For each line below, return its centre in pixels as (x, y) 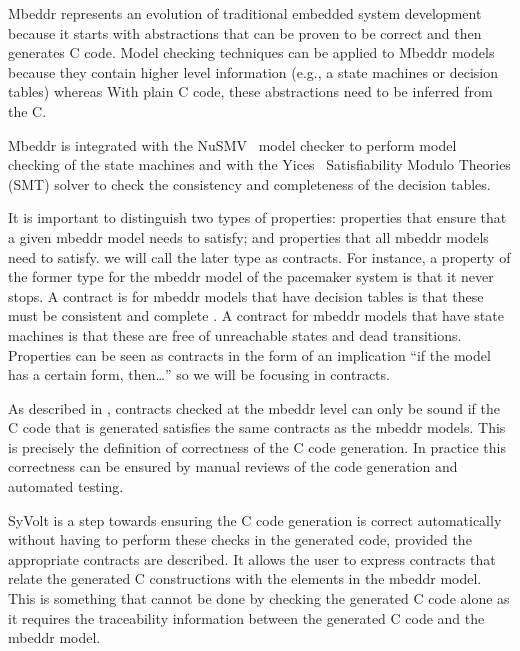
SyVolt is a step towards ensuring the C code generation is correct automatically (255, 519)
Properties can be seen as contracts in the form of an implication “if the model (249, 354)
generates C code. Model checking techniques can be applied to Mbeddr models (251, 52)
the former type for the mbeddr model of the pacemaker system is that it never (251, 276)
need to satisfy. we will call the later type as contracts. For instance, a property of (259, 256)
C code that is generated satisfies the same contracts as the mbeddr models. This (257, 427)
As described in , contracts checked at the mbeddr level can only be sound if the (254, 407)
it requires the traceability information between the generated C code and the (246, 617)
